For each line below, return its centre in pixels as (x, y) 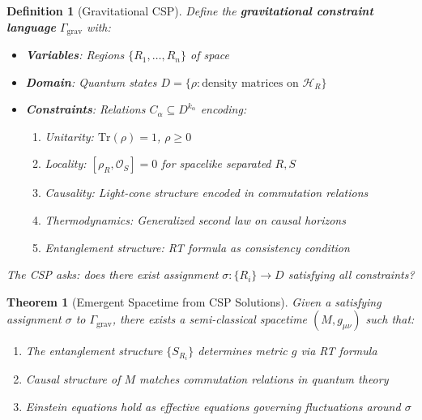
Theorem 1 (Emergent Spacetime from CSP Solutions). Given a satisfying (194, 301)
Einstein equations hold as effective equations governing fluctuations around (213, 407)
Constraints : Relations (85, 109)
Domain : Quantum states (91, 81)
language (31, 26)
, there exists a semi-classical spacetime (210, 319)
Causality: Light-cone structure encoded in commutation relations (207, 193)
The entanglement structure (94, 351)
